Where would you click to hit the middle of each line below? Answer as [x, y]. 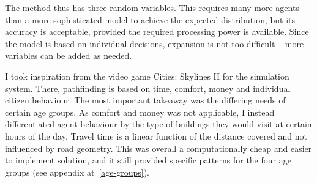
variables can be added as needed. [69, 55]
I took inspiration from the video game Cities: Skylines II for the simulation [147, 76]
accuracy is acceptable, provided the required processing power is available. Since [157, 32]
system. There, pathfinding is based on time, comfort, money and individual [148, 88]
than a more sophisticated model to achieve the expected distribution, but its [150, 19]
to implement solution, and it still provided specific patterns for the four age [148, 160]
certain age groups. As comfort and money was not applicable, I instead [140, 112]
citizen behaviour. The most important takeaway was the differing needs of [145, 100]
